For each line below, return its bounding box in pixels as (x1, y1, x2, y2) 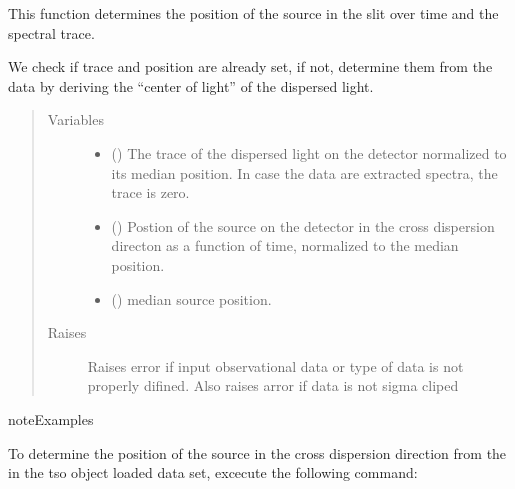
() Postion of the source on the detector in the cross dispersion (111, 215, 495, 236)
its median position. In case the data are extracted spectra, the (111, 162, 498, 183)
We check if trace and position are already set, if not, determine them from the (8, 56, 493, 77)
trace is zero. (111, 182, 190, 203)
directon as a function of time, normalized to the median (111, 235, 459, 256)
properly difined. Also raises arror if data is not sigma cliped (87, 375, 459, 396)
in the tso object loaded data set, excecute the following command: (8, 462, 418, 483)
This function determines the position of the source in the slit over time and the (8, 3, 499, 23)
